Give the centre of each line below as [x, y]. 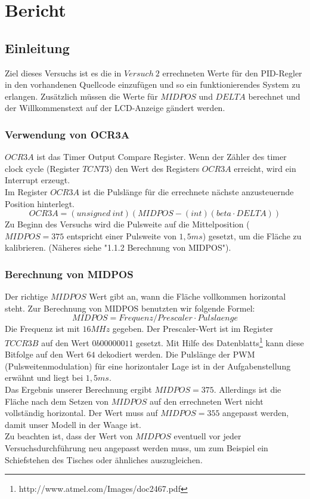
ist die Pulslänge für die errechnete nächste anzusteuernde [188, 191]
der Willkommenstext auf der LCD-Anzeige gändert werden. [115, 108]
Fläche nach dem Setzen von [57, 401]
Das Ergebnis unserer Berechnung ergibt [78, 389]
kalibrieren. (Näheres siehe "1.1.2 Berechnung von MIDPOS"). [118, 247]
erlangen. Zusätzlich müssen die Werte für [81, 96]
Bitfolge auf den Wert [44, 354]
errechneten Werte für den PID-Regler [232, 73]
